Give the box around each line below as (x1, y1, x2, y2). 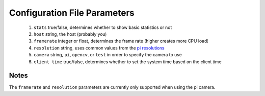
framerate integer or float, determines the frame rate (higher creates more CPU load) (33, 38, 209, 44)
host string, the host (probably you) (33, 31, 107, 37)
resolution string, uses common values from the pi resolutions (33, 45, 164, 51)
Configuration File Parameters (9, 7, 134, 18)
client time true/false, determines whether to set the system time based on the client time (33, 59, 222, 65)
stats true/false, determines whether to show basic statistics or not (33, 24, 172, 30)
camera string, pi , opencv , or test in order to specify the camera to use (33, 52, 182, 58)
